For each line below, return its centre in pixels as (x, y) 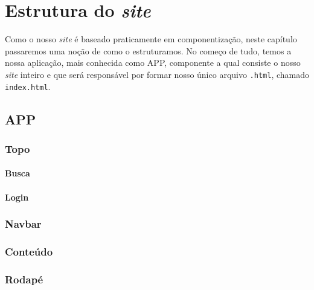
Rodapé (24, 279)
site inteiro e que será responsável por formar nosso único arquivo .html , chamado (157, 74)
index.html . (28, 86)
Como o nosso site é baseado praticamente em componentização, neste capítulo (151, 39)
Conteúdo (29, 251)
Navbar (23, 224)
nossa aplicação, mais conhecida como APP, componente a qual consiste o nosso (153, 63)
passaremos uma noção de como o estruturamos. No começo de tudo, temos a (148, 50)
